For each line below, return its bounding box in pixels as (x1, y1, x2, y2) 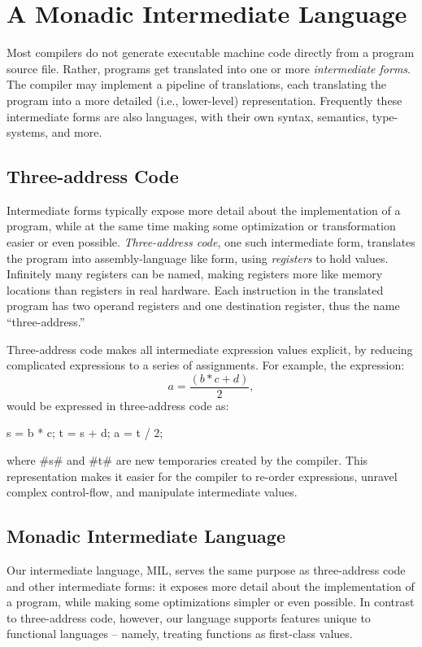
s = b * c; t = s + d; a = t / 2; (7, 424, 163, 441)
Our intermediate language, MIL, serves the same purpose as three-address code (7, 562, 406, 579)
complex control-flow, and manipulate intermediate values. (7, 483, 298, 501)
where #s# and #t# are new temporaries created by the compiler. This (7, 452, 368, 469)
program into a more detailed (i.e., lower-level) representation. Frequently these (7, 91, 402, 108)
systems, (7, 124, 49, 141)
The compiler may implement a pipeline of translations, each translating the (7, 76, 387, 93)
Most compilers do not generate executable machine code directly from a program (7, 44, 415, 61)
